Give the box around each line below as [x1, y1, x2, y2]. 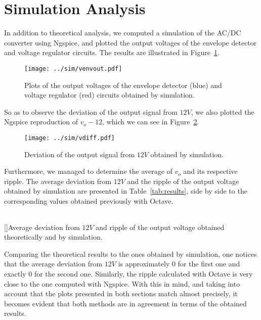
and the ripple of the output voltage [127, 175, 239, 186]
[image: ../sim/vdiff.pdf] [24, 134, 115, 142]
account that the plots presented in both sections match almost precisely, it [4, 288, 238, 299]
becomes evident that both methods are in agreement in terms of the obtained [4, 298, 247, 308]
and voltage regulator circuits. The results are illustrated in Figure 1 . [4, 47, 220, 58]
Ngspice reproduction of [4, 116, 78, 127]
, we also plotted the [191, 106, 254, 117]
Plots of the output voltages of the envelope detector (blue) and [24, 79, 222, 90]
